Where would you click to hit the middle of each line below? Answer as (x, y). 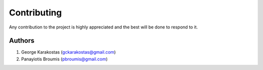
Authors (22, 41)
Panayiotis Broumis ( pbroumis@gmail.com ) (65, 59)
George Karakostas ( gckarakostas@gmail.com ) (69, 52)
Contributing (35, 13)
